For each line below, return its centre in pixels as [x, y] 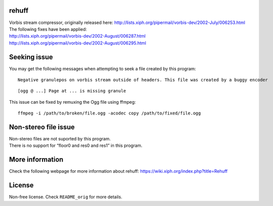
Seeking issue [31, 57]
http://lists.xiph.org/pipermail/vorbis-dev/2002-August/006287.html [77, 36]
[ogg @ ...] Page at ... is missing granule [72, 91]
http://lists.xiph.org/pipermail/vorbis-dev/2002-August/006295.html [78, 43]
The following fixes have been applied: [48, 29]
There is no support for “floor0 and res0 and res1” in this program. [76, 146]
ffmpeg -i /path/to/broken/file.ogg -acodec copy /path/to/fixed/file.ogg [109, 113]
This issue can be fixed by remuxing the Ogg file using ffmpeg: [72, 102]
